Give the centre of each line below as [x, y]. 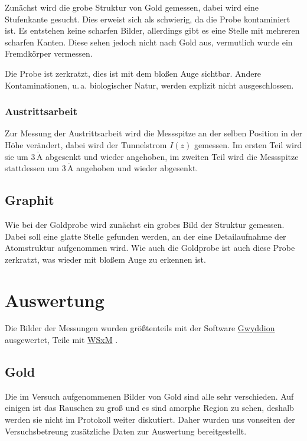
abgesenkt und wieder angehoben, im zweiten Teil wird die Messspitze [172, 156]
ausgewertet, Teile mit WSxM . [61, 340]
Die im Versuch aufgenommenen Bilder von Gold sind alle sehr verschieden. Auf [149, 396]
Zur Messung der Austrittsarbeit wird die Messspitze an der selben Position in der [153, 133]
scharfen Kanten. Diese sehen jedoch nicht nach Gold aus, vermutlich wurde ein [149, 42]
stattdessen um [32, 168]
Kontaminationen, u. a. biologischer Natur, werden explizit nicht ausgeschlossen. [149, 85]
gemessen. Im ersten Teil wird [248, 144]
